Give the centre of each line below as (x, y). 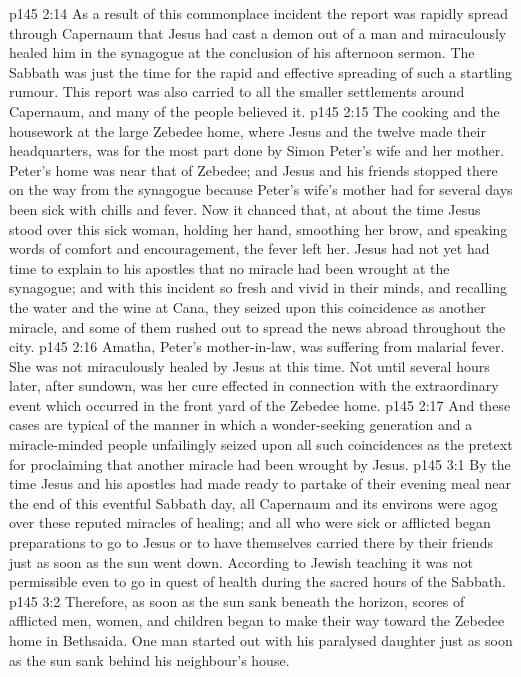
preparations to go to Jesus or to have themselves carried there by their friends (251, 542)
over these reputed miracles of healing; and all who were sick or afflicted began (250, 522)
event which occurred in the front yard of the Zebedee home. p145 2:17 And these (260, 404)
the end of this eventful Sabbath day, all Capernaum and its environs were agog (253, 502)
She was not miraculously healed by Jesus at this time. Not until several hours (249, 365)
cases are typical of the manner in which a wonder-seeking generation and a (241, 424)
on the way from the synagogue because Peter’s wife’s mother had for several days (261, 189)
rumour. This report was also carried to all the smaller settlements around (237, 91)
